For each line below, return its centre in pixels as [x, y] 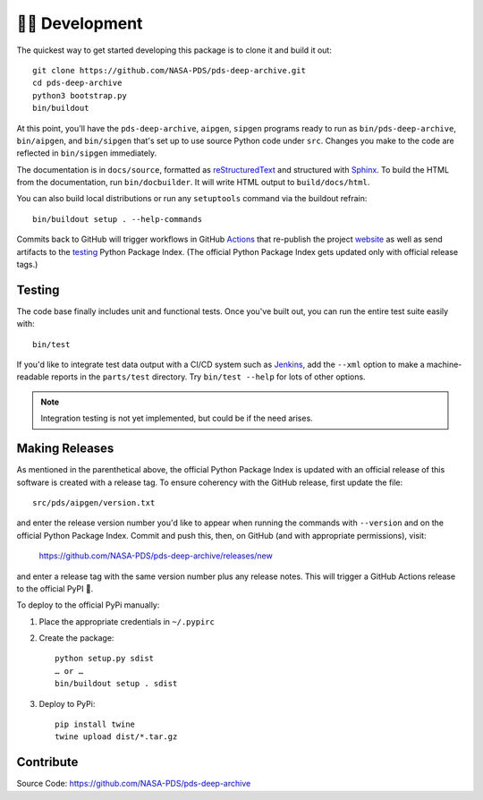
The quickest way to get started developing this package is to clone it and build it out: [174, 50]
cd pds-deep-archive [77, 83]
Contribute [47, 762]
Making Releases [65, 449]
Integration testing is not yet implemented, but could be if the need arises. [177, 418]
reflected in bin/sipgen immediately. [87, 153]
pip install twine [95, 724]
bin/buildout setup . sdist [116, 684]
